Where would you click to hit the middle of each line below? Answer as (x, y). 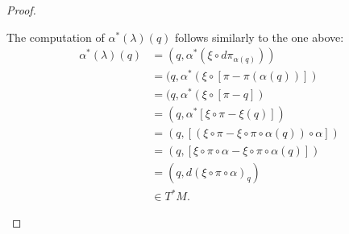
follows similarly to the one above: (260, 37)
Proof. (21, 10)
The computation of (56, 37)
